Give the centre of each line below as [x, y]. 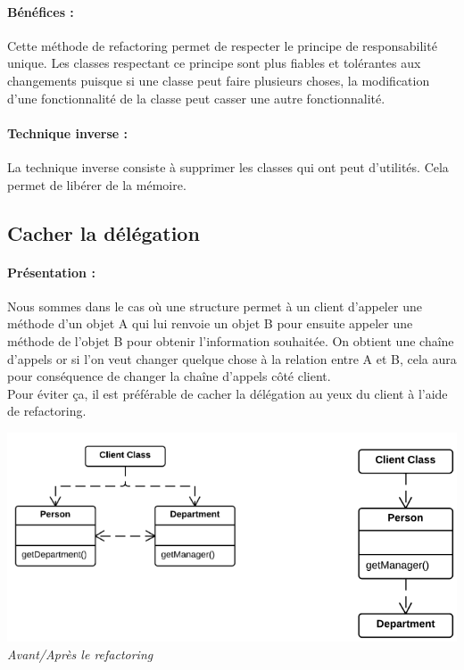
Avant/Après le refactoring [80, 653]
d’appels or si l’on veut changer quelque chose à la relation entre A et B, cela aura [232, 358]
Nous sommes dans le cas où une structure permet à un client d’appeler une [215, 306]
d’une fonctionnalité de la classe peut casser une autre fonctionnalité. [196, 98]
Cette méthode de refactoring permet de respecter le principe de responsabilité [222, 45]
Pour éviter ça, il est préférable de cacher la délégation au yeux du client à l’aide [228, 393]
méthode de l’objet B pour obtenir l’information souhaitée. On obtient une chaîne [231, 340]
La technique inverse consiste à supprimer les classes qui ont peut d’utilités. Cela [228, 166]
